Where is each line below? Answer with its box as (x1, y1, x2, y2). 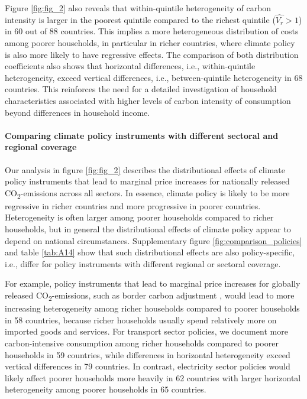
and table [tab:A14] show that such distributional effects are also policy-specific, (5, 246, 295, 258)
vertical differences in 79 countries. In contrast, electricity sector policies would (5, 360, 290, 372)
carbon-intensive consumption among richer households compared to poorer (5, 336, 279, 349)
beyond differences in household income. (5, 106, 150, 118)
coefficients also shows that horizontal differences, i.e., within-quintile (5, 60, 256, 72)
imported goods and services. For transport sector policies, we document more (5, 325, 288, 338)
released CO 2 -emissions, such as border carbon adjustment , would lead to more (5, 289, 295, 303)
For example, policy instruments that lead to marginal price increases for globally (5, 277, 300, 290)
